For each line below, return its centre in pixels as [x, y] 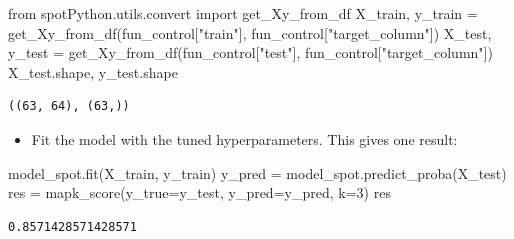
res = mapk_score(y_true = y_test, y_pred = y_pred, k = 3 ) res [199, 192]
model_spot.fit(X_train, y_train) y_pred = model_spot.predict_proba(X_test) [257, 172]
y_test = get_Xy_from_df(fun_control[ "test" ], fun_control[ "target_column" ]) [250, 52]
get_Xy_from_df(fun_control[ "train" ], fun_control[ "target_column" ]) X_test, [250, 32]
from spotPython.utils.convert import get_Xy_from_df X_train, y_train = [243, 13]
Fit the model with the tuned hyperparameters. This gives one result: [244, 138]
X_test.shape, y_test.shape [93, 71]
